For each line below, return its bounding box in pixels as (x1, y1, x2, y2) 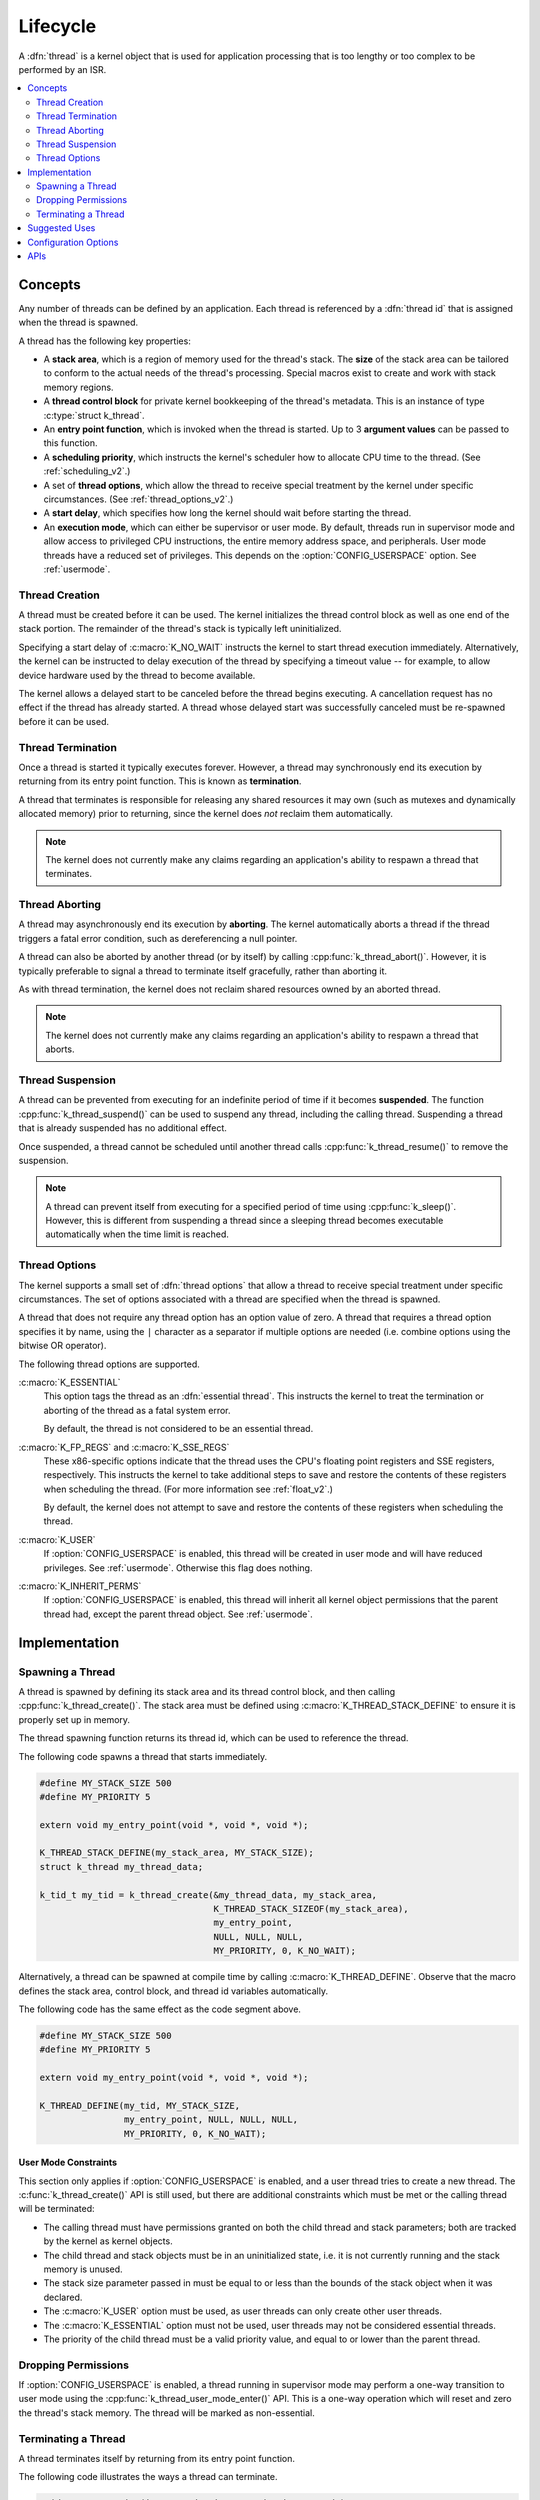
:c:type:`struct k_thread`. (43, 409, 145, 421)
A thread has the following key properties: (18, 335, 192, 347)
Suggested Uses (27, 222, 96, 234)
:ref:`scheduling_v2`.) (43, 465, 131, 477)
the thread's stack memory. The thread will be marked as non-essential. (18, 2406, 315, 2419)
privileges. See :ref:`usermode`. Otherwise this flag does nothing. (43, 1561, 313, 1574)
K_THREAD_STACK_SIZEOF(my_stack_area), (213, 1903, 409, 1915)
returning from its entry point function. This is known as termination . (18, 775, 302, 787)
